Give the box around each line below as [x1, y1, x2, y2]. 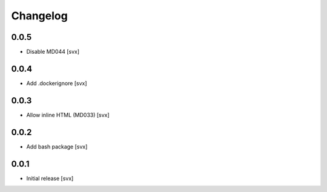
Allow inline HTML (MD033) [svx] [26, 111, 110, 118]
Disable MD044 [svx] [26, 48, 80, 56]
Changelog [11, 9, 68, 22]
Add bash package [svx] [26, 142, 88, 150]
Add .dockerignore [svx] [26, 79, 87, 87]
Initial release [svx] [26, 174, 74, 182]
